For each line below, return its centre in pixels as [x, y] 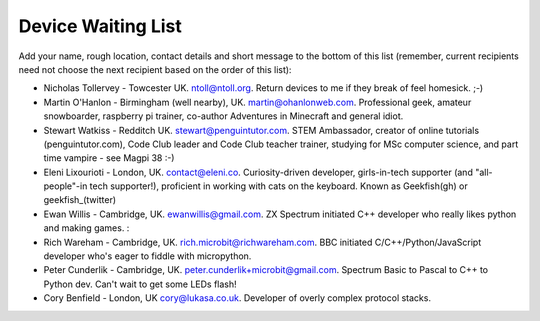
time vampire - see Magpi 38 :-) [109, 158]
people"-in [65, 186]
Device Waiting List [100, 26]
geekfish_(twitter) [80, 200]
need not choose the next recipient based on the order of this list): [155, 69]
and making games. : [86, 228]
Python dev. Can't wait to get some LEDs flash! [140, 284]
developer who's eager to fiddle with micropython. [147, 256]
